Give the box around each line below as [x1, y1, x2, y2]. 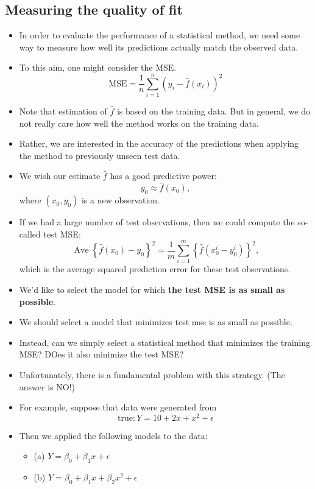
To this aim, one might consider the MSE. [19, 61, 177, 74]
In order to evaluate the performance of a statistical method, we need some [19, 29, 300, 41]
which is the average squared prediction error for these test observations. [19, 262, 291, 275]
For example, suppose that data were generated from [19, 401, 217, 413]
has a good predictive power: [110, 169, 217, 182]
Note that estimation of [19, 105, 107, 118]
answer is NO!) [19, 380, 75, 393]
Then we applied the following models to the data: [19, 429, 208, 442]
